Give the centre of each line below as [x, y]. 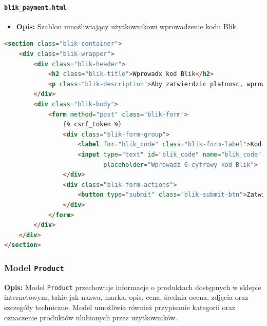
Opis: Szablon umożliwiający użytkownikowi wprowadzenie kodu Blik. [127, 26]
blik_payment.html [35, 7]
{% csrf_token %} [92, 124]
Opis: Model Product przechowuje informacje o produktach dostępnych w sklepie [133, 287]
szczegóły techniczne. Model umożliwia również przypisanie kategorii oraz [120, 307]
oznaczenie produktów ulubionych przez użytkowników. [91, 317]
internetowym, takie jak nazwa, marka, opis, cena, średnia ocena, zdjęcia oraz [126, 297]
